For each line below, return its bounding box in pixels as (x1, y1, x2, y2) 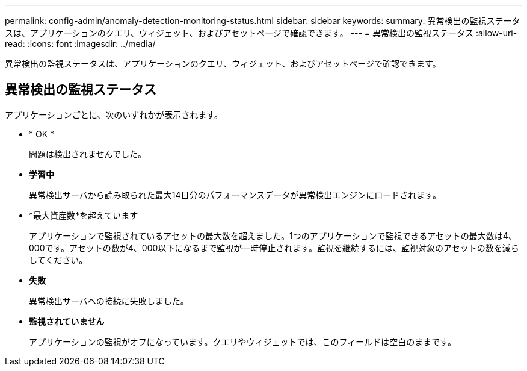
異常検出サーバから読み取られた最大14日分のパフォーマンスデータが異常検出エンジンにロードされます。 (29, 189, 441, 200)
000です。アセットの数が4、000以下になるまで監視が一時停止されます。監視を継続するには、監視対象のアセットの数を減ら (29, 242, 519, 253)
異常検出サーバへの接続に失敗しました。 (29, 295, 189, 306)
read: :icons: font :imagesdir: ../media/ (5, 39, 156, 49)
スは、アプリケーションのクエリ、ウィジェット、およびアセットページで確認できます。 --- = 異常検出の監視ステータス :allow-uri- (5, 28, 517, 38)
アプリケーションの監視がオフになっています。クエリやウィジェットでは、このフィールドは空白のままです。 (29, 336, 456, 347)
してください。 (29, 254, 88, 265)
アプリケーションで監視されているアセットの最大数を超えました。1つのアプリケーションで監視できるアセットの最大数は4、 (29, 230, 517, 241)
